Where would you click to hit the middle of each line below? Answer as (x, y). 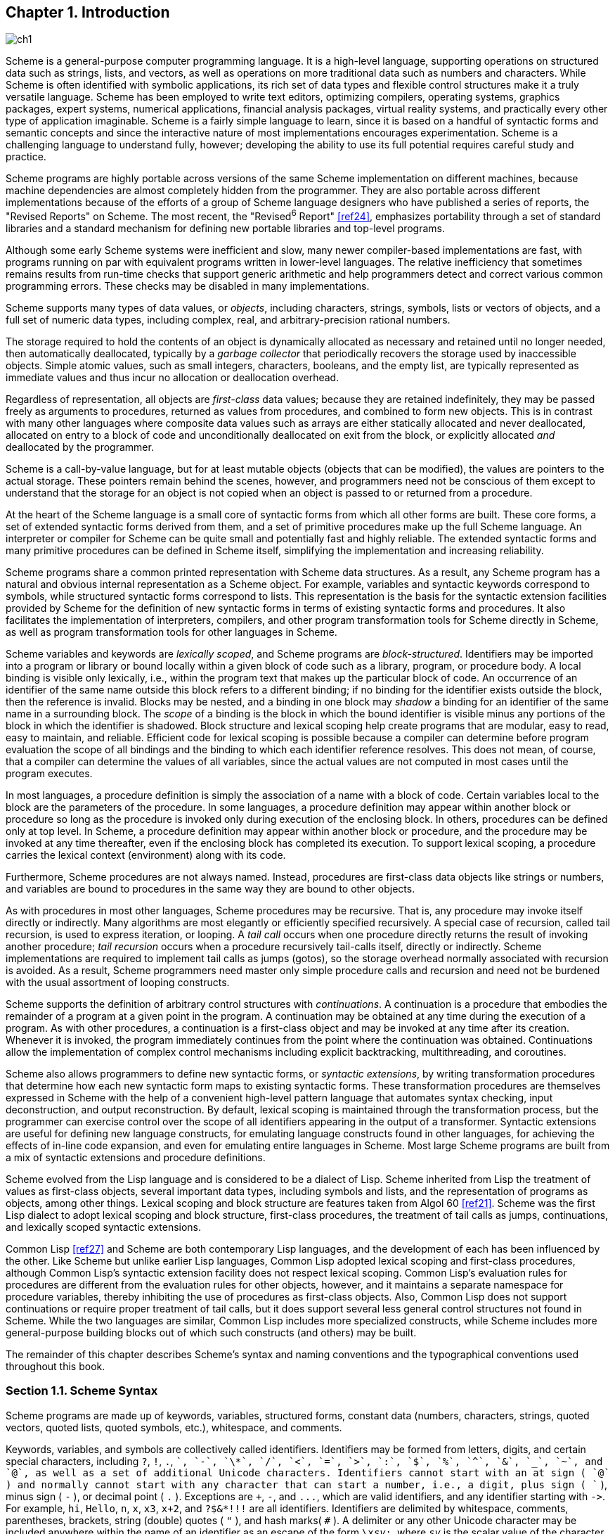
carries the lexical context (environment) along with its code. (146, 855)
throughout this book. (56, 1367)
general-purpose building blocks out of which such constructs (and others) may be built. (211, 1333)
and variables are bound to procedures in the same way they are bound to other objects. (211, 889)
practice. (26, 157)
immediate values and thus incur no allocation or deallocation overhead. (173, 378)
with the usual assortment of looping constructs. (118, 983)
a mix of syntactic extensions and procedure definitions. (136, 1158)
